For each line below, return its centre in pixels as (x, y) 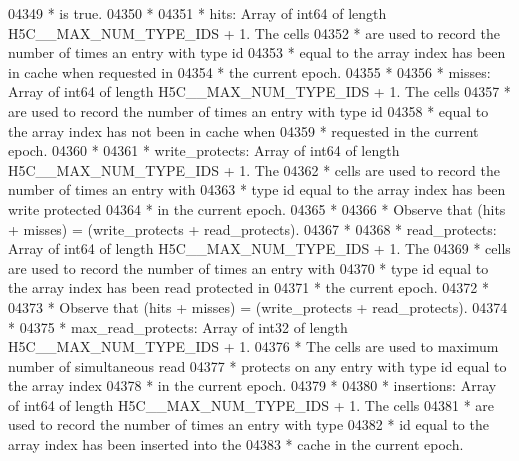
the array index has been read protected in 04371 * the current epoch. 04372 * (248, 287)
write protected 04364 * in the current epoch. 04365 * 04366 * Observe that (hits (257, 208)
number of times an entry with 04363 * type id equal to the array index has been (257, 189)
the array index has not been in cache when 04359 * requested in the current (243, 130)
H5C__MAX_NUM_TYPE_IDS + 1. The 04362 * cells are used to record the (254, 169)
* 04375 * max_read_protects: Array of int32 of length (178, 326)
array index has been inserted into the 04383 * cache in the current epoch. (236, 444)
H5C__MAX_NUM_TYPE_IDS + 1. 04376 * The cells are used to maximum (253, 346)
